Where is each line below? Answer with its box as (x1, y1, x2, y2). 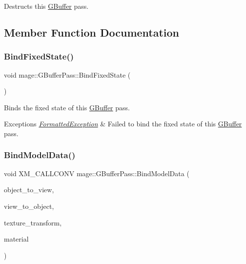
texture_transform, (4, 217, 62, 227)
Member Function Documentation (4, 24, 180, 40)
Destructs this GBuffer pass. (4, 1, 89, 11)
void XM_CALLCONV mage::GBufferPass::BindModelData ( (4, 168, 189, 178)
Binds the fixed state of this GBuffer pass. (4, 102, 130, 112)
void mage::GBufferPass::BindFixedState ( (4, 69, 131, 80)
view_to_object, (4, 201, 54, 211)
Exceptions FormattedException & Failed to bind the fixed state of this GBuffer (4, 119, 242, 129)
